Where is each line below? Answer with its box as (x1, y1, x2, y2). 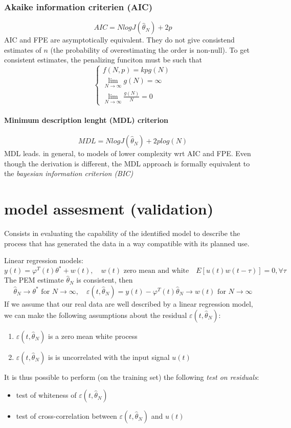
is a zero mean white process (48, 330, 138, 341)
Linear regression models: (4, 255, 83, 266)
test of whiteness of (16, 390, 77, 400)
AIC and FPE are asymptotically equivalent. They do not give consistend (4, 34, 235, 45)
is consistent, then (76, 274, 133, 285)
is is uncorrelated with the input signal (48, 351, 170, 362)
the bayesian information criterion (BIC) (4, 168, 133, 179)
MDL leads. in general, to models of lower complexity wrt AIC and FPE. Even (4, 148, 251, 159)
